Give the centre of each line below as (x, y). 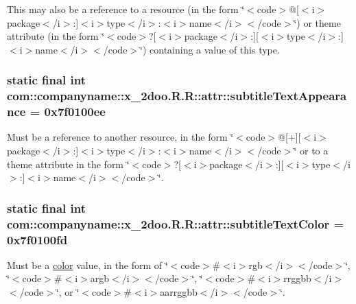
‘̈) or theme (317, 22)
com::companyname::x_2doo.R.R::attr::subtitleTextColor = (176, 223)
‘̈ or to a (311, 151)
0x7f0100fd (37, 239)
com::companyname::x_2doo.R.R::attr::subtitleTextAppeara (177, 96)
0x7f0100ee (75, 112)
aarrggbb (179, 292)
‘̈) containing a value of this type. (210, 49)
